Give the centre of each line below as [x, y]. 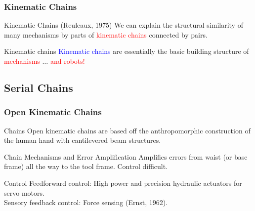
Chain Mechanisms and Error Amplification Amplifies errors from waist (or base [126, 156]
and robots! [67, 61]
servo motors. [24, 192]
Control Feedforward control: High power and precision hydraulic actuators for [123, 183]
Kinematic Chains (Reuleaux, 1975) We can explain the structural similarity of [124, 25]
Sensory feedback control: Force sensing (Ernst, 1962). [86, 202]
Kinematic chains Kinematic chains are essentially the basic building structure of [127, 51]
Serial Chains [39, 87]
